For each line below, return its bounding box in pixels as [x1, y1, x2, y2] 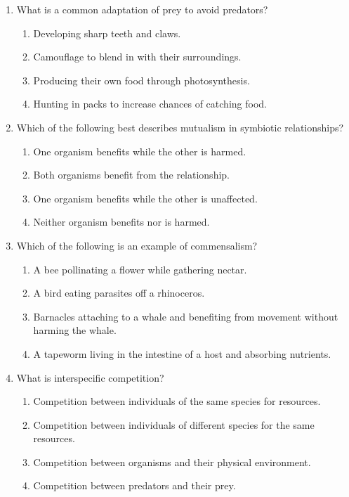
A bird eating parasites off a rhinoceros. [33, 285, 205, 300]
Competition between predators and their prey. [33, 478, 236, 493]
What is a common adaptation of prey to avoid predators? [16, 2, 268, 16]
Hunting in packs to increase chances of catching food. [33, 96, 267, 111]
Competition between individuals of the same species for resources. [33, 394, 321, 408]
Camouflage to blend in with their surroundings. [33, 49, 242, 64]
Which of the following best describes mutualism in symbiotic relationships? [16, 120, 344, 134]
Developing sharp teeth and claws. [33, 25, 181, 40]
